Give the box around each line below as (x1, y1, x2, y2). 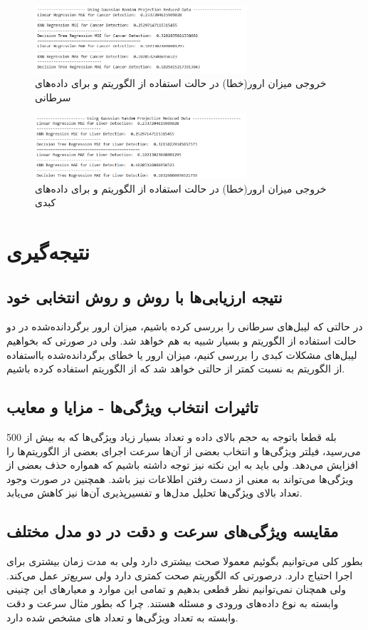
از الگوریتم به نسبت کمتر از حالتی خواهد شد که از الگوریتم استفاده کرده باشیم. (6, 361, 345, 376)
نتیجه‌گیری (6, 237, 90, 265)
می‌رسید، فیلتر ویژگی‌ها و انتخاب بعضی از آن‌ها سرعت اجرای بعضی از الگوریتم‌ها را (6, 443, 361, 458)
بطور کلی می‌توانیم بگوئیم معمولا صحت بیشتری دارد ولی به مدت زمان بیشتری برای (6, 554, 363, 569)
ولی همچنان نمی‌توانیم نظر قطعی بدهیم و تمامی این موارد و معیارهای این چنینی (6, 581, 347, 596)
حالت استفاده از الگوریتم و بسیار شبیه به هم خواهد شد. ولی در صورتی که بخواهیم (6, 332, 357, 347)
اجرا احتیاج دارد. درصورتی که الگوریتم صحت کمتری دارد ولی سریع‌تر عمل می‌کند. (6, 567, 353, 582)
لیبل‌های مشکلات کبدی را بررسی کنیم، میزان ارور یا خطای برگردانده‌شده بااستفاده (6, 347, 357, 362)
